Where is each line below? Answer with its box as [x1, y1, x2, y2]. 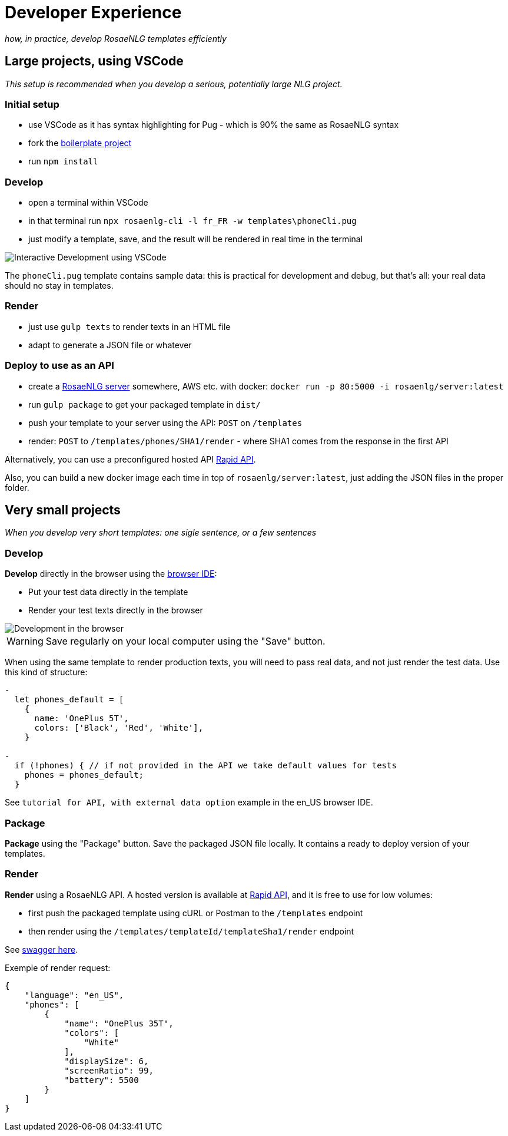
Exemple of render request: [5, 962, 111, 973]
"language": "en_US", [24, 990, 124, 1000]
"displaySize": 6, [64, 1056, 149, 1066]
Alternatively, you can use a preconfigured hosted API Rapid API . [5, 454, 256, 464]
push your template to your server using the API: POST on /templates [28, 417, 303, 428]
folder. [5, 482, 29, 493]
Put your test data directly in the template [28, 587, 188, 597]
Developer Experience [5, 2, 182, 22]
